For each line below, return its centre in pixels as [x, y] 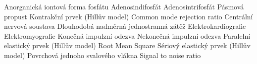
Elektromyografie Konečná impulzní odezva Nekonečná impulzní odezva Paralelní [127, 35]
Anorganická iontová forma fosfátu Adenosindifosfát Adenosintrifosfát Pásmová [124, 6]
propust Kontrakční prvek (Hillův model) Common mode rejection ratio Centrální [128, 16]
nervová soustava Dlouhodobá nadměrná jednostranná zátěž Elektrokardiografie [125, 26]
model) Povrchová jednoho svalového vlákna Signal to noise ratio [103, 55]
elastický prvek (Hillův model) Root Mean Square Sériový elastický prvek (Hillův [127, 45]
